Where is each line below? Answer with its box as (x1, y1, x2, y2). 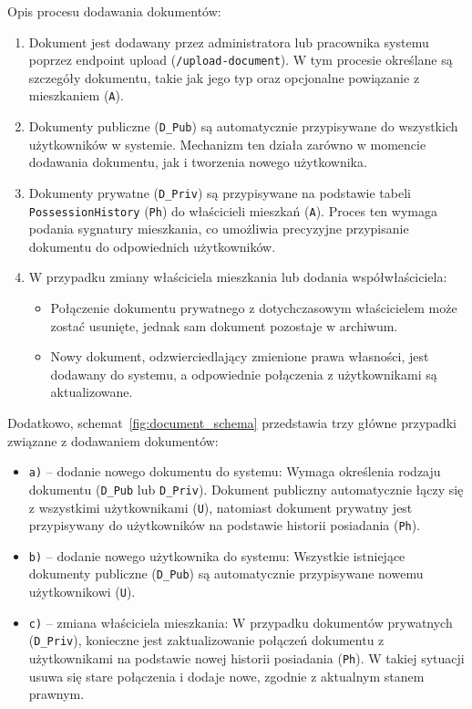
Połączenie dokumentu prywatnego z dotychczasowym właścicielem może (50, 298, 457, 318)
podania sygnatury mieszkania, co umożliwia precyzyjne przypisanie (28, 219, 409, 238)
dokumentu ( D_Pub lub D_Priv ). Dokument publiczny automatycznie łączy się (28, 479, 464, 498)
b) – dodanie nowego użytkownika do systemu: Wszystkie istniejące (28, 546, 405, 565)
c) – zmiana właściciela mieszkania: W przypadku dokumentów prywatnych (28, 612, 453, 631)
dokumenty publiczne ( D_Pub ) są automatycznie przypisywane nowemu (28, 564, 424, 583)
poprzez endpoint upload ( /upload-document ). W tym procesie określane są (28, 50, 453, 69)
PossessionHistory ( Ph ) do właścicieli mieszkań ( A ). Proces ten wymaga (28, 201, 437, 220)
